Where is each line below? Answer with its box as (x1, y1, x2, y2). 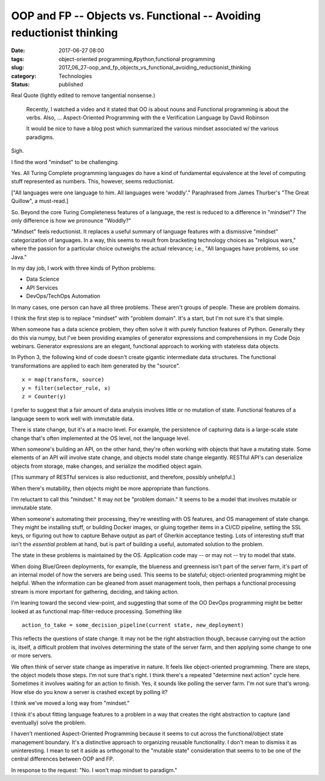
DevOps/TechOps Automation (26, 293, 101, 300)
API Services (26, 284, 58, 291)
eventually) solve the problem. (11, 719, 87, 726)
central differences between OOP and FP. (11, 755, 114, 763)
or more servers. (11, 652, 52, 659)
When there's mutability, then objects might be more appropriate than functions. (11, 485, 210, 492)
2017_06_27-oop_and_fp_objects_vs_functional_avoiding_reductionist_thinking (58, 64, 251, 71)
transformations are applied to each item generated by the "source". (11, 362, 181, 369)
